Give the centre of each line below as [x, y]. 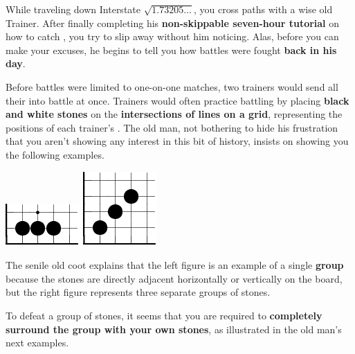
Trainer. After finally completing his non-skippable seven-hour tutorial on [173, 23]
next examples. [37, 343]
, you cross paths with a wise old [263, 9]
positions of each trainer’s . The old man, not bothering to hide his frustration [172, 127]
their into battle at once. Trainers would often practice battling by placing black [177, 100]
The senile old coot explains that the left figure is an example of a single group [175, 265]
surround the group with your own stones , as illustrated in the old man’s [174, 329]
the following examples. [55, 154]
